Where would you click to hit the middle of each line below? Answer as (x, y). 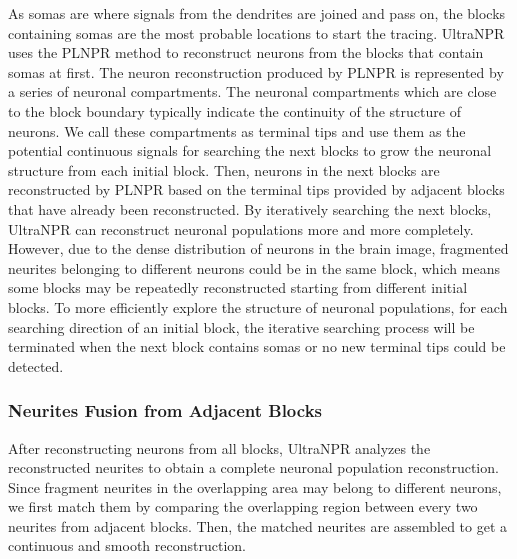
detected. (36, 365)
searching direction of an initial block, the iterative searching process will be (241, 326)
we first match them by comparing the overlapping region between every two (243, 506)
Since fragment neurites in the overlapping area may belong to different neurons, (255, 486)
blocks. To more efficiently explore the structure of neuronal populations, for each (258, 306)
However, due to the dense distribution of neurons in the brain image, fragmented (258, 248)
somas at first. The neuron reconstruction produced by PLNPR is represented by (256, 71)
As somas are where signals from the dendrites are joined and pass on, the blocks (257, 13)
